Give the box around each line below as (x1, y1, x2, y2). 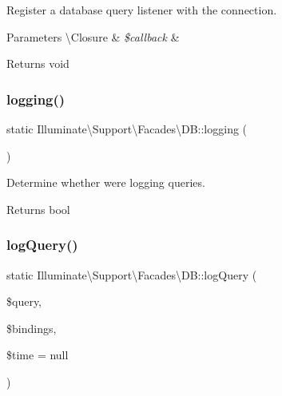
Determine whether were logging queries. (6, 174, 205, 191)
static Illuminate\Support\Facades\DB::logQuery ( (6, 266, 257, 283)
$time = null (6, 346, 69, 363)
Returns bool (6, 200, 70, 217)
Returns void (6, 55, 70, 72)
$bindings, (6, 319, 57, 336)
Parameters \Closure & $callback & (6, 28, 180, 45)
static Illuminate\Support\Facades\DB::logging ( (6, 121, 248, 137)
